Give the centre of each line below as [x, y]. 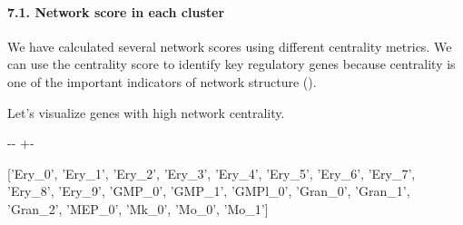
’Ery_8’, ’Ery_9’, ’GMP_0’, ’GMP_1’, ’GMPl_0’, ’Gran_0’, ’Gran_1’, [209, 191]
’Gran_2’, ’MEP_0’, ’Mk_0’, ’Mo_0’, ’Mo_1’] [138, 208]
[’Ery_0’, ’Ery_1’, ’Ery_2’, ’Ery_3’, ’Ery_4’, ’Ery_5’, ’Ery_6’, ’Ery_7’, [212, 173]
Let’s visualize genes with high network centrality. [146, 112]
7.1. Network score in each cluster [116, 11]
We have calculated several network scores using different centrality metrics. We [230, 46]
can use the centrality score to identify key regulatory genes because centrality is [231, 64]
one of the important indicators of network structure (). [162, 81]
